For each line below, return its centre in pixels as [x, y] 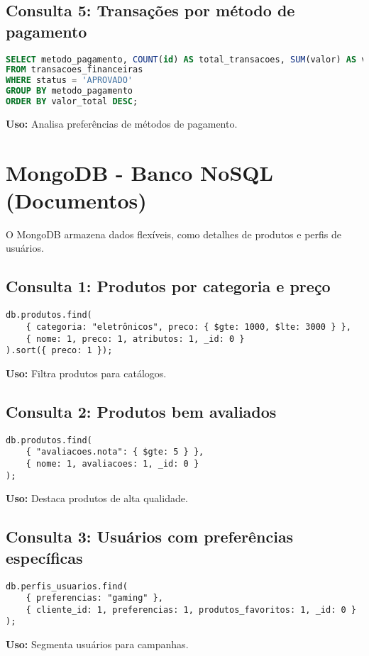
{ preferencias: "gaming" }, [94, 598]
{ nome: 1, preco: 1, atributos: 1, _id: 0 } [135, 339]
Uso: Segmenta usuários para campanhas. [97, 644]
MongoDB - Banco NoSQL [139, 172]
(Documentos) [76, 200]
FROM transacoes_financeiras [75, 70]
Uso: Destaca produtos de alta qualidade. [97, 498]
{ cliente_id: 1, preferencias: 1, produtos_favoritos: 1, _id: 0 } [191, 610]
